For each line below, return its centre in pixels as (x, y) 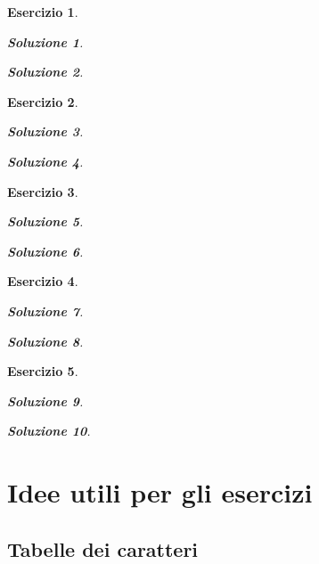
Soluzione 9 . (45, 401)
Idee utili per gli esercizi (160, 492)
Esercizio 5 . (43, 371)
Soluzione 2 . (45, 72)
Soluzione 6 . (45, 251)
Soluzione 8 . (45, 341)
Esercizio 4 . (43, 281)
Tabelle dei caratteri (103, 548)
